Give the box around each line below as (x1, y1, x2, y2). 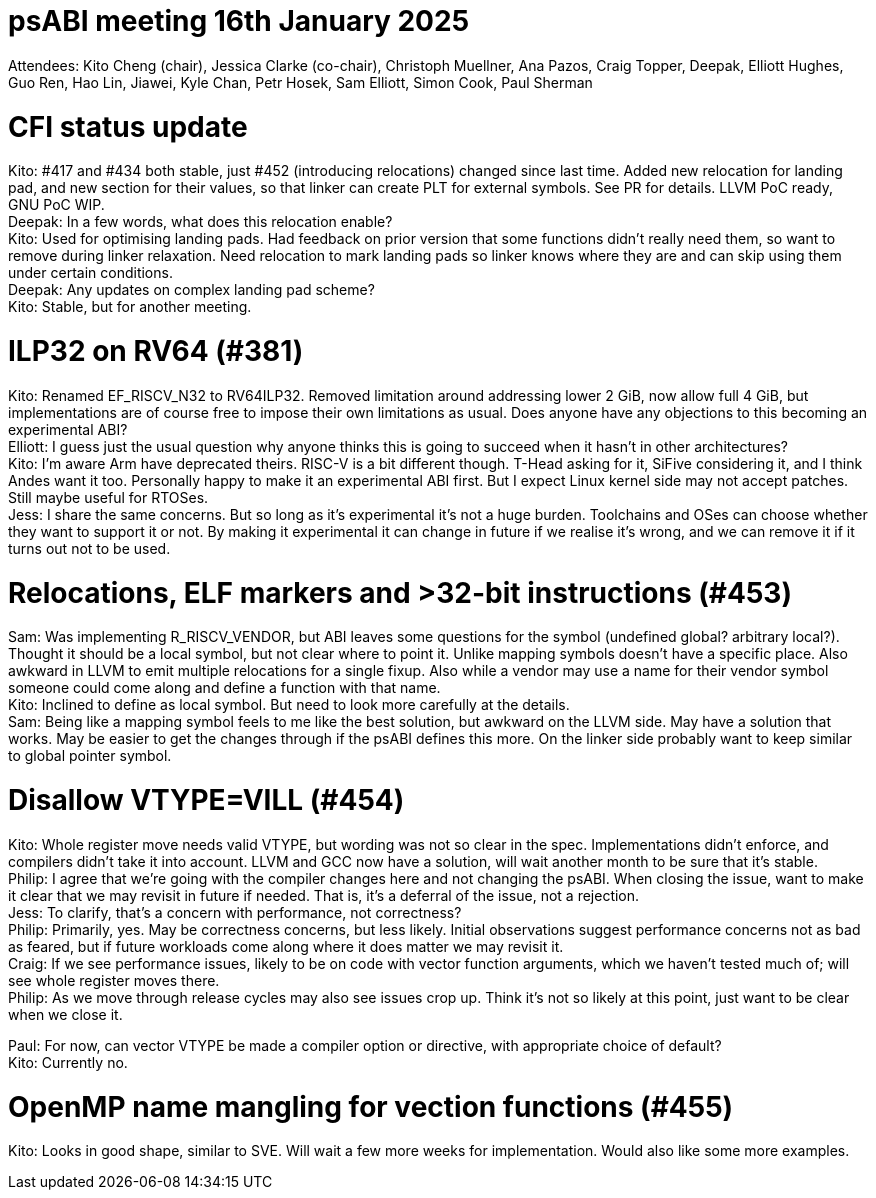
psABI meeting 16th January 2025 (8, 4, 470, 38)
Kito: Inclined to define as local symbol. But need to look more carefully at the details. (8, 696, 570, 714)
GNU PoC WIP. (8, 196, 105, 214)
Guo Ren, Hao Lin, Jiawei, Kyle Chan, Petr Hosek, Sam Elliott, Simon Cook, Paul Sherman (8, 73, 593, 91)
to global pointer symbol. (8, 747, 172, 765)
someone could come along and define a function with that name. (8, 679, 441, 697)
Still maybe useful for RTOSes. (8, 488, 209, 506)
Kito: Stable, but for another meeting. (8, 298, 252, 316)
